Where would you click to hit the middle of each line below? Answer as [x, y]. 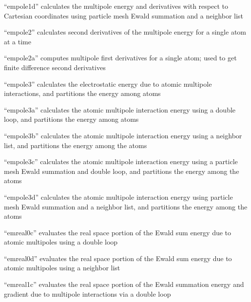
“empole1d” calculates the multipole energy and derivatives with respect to [116, 6]
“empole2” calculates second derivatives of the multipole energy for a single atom [125, 32]
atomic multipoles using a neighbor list [62, 268]
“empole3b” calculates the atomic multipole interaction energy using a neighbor [123, 135]
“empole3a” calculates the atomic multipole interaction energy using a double [120, 109]
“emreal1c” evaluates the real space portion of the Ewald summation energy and [124, 284]
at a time [18, 41]
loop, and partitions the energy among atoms [71, 119]
